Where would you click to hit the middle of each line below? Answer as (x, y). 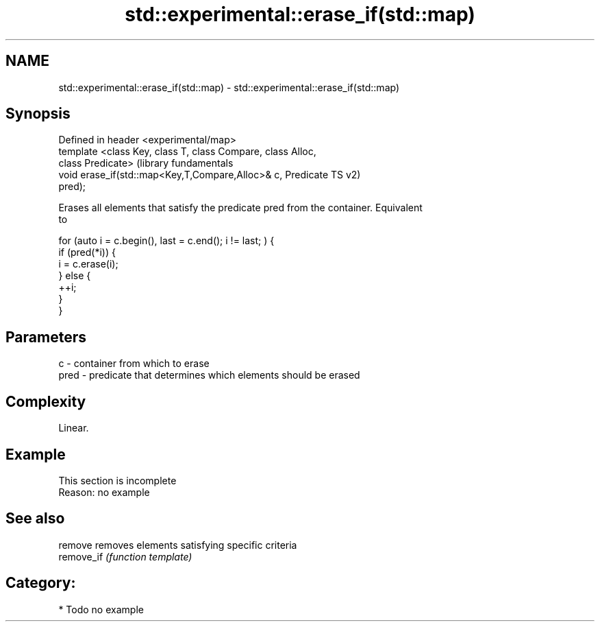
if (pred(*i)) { (87, 252)
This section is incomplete (117, 480)
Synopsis (38, 114)
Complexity (46, 401)
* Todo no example (101, 609)
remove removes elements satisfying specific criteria (178, 545)
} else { (75, 276)
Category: (41, 583)
